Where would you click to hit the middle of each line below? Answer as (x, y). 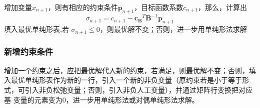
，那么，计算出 (222, 7)
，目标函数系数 (159, 7)
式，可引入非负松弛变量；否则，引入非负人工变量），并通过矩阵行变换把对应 (128, 89)
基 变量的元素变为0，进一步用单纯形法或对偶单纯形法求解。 (101, 99)
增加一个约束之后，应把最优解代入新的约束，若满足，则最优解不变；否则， (126, 70)
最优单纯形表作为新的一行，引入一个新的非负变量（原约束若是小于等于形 (130, 80)
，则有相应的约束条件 (83, 7)
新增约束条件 (29, 52)
